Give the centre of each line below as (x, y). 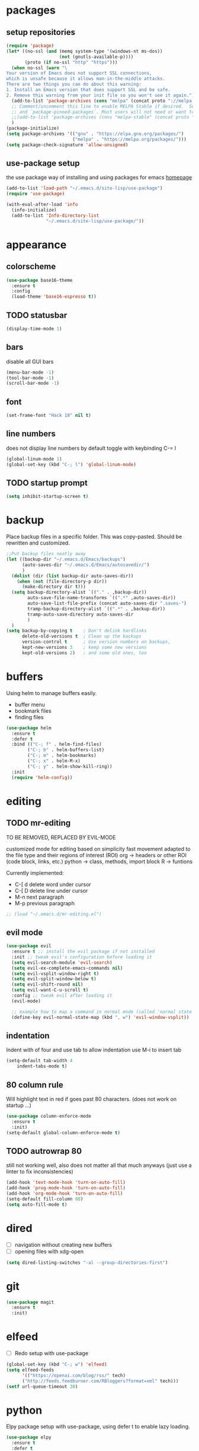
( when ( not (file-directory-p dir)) (62, 581)
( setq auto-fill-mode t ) (37, 1204)
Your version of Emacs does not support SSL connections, (79, 73)
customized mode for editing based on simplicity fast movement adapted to (98, 849)
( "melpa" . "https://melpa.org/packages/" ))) (129, 139)
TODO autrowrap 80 (44, 1151)
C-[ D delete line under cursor (51, 890)
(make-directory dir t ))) (54, 587)
